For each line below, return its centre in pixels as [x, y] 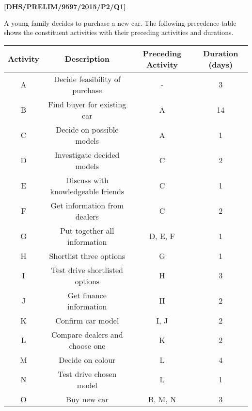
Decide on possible [87, 129]
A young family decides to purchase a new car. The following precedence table [120, 23]
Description [87, 59]
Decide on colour [87, 360]
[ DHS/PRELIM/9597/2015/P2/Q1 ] [65, 6]
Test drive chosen [87, 374]
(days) [221, 64]
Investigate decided [87, 154]
